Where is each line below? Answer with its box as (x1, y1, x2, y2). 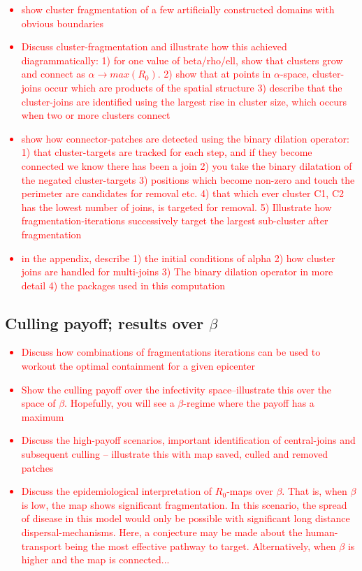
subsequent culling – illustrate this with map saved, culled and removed (21, 447, 328, 461)
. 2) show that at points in (157, 66, 271, 81)
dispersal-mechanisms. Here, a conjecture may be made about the (21, 525, 303, 540)
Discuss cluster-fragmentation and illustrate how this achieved (21, 39, 287, 54)
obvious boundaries (21, 15, 104, 30)
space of (21, 396, 56, 410)
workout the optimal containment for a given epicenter (21, 359, 255, 373)
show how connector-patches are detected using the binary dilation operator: (21, 131, 349, 145)
